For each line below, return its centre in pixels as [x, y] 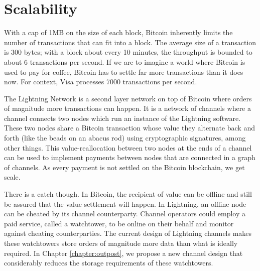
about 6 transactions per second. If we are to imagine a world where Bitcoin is [125, 61]
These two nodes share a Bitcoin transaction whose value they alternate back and [129, 128]
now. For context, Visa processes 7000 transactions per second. [101, 82]
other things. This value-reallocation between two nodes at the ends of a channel [128, 147]
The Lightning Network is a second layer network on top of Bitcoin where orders [128, 98]
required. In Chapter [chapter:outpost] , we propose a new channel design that [123, 253]
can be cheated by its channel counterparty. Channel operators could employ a [125, 214]
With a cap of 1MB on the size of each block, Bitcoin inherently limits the [118, 32]
